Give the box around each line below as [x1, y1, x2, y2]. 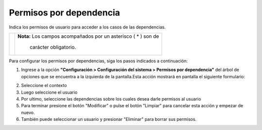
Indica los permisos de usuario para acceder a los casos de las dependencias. [9, 24, 166, 30]
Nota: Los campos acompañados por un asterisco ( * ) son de [17, 33, 160, 40]
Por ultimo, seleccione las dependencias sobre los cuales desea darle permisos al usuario [21, 96, 201, 101]
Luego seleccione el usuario [21, 89, 78, 95]
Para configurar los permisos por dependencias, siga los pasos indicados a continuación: [9, 58, 188, 64]
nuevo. [21, 109, 35, 116]
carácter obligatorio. [30, 43, 76, 50]
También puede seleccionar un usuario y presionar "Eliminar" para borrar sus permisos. [21, 116, 196, 122]
